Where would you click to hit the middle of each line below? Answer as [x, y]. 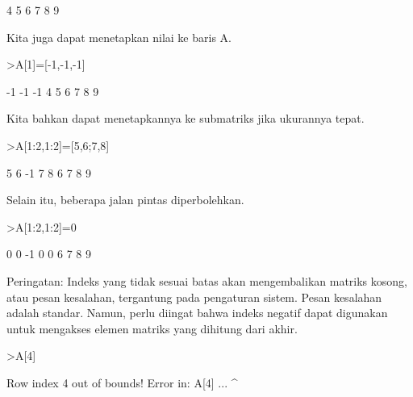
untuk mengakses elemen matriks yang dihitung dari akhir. [152, 328]
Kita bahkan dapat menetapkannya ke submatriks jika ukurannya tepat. [186, 118]
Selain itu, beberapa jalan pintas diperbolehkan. [125, 200]
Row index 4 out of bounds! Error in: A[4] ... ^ [122, 382]
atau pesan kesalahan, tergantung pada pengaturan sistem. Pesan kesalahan [194, 297]
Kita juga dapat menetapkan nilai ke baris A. [119, 37]
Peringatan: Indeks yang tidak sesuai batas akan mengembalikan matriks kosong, [207, 280]
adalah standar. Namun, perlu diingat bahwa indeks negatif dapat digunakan [197, 313]
